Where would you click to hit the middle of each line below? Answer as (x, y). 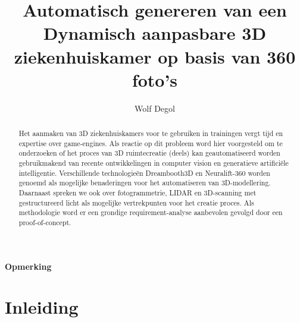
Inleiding (42, 307)
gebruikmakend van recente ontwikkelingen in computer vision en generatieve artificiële (154, 163)
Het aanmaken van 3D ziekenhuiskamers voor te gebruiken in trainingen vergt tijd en (151, 133)
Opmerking (28, 266)
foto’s (155, 79)
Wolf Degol (155, 108)
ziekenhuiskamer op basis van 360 (155, 56)
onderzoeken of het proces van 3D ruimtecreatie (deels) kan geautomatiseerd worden (149, 153)
